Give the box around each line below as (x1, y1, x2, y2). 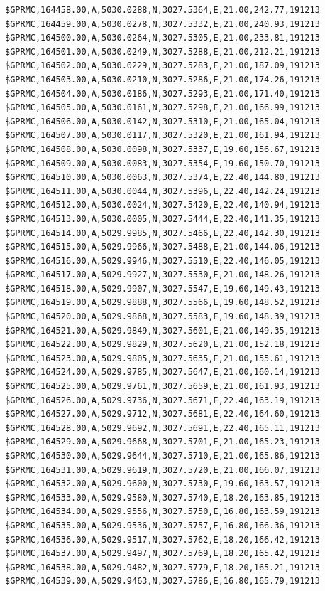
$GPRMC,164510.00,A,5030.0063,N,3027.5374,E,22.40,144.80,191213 (5, 172, 320, 183)
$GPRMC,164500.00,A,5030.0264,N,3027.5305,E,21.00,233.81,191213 (5, 33, 320, 43)
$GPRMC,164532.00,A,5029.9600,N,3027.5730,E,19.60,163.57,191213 (5, 479, 320, 489)
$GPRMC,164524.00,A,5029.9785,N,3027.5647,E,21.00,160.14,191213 (5, 367, 320, 378)
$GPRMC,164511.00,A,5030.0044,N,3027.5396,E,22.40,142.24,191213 (5, 186, 320, 196)
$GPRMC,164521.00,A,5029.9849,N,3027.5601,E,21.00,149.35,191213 (5, 325, 320, 336)
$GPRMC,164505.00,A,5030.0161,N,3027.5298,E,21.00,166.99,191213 (5, 102, 320, 113)
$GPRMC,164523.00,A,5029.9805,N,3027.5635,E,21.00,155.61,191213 (5, 353, 320, 363)
